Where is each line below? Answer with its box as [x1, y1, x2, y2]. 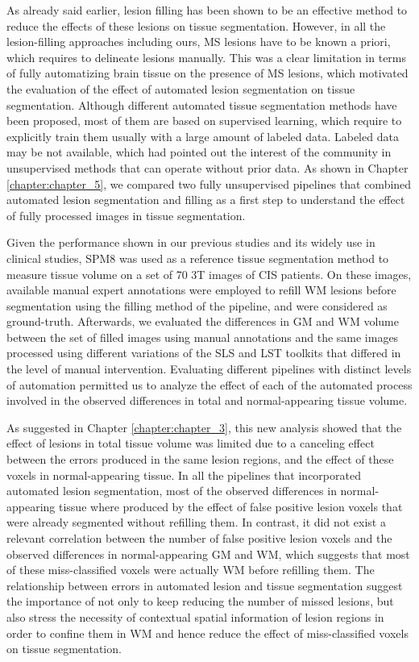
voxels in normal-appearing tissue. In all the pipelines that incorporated [6, 466, 361, 483]
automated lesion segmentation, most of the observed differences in [6, 482, 337, 499]
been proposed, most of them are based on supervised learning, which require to [6, 112, 402, 129]
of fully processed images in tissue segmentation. [6, 206, 246, 223]
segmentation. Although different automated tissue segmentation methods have [6, 96, 397, 113]
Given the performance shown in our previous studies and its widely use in [6, 234, 375, 251]
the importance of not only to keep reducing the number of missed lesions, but [6, 593, 394, 610]
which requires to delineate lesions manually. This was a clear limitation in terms [6, 48, 407, 65]
